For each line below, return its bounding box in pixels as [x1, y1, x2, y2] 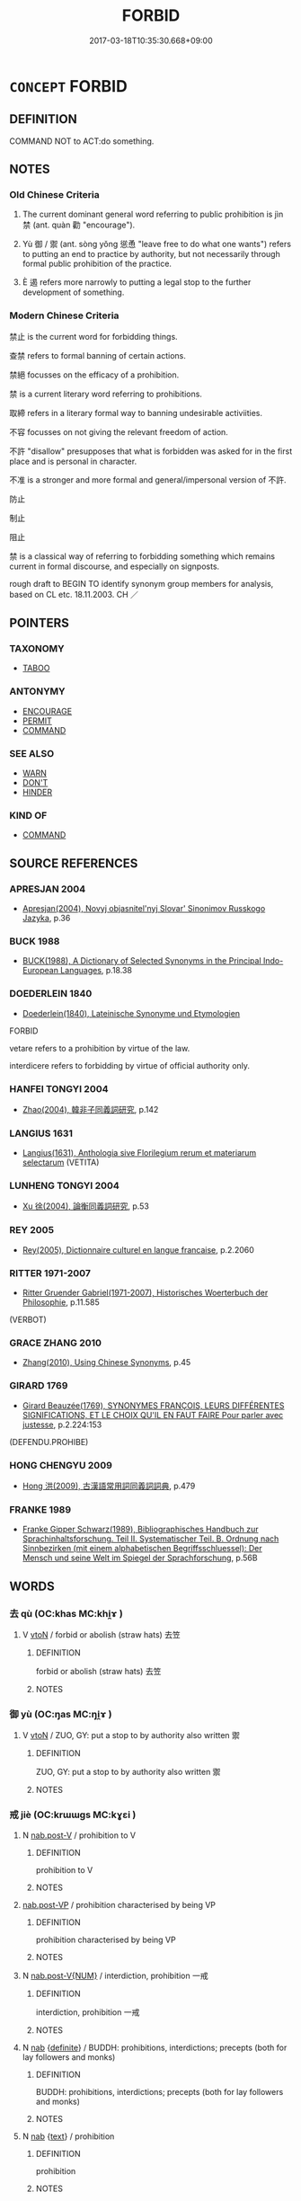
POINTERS [9, 616, 70, 631]
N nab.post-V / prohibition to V [22, 1830, 137, 1841]
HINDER [22, 787, 53, 798]
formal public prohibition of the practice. [22, 258, 173, 270]
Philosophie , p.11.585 [22, 1297, 101, 1308]
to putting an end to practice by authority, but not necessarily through [22, 249, 280, 260]
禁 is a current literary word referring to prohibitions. [9, 388, 202, 399]
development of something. [22, 287, 125, 297]
